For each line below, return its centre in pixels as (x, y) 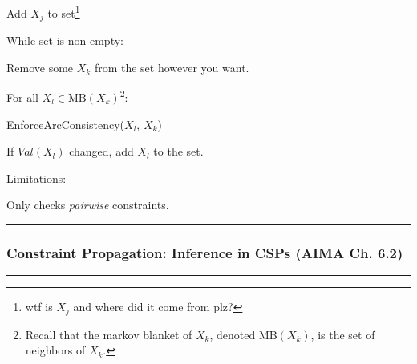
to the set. (178, 151)
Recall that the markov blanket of (109, 334)
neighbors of (55, 350)
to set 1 (64, 12)
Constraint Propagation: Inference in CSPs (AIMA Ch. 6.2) (205, 252)
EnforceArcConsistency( (66, 124)
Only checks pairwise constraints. (88, 205)
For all (22, 97)
